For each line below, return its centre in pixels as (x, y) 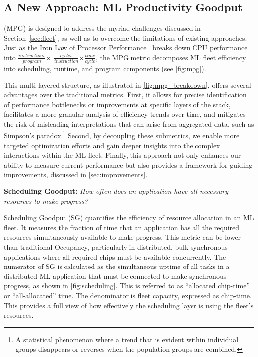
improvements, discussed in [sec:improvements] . (76, 174)
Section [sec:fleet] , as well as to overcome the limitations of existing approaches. (126, 38)
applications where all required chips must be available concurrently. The (115, 256)
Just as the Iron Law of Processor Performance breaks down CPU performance (126, 47)
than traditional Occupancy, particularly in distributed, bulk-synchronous (116, 246)
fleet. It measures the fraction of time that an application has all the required (122, 227)
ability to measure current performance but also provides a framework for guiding (128, 164)
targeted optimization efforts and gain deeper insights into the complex (112, 145)
